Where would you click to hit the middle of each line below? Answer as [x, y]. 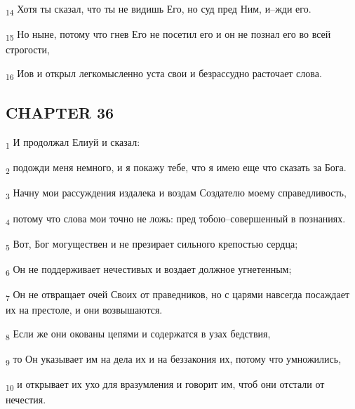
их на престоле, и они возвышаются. [84, 310]
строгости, [28, 49]
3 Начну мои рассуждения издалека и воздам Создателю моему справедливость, [176, 194]
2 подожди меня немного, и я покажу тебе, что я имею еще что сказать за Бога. [176, 168]
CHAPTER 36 [60, 113]
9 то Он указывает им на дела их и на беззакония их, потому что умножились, [174, 359]
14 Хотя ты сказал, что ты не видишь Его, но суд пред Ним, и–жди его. [159, 9]
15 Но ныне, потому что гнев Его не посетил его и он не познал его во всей [168, 35]
